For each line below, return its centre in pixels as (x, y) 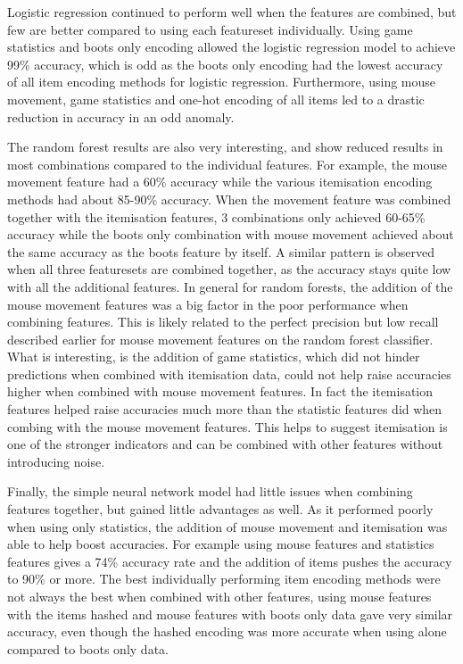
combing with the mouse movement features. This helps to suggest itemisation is (227, 426)
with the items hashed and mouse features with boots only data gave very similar (230, 614)
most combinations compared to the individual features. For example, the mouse (227, 164)
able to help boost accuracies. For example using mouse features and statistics (221, 544)
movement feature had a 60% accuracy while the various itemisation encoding (220, 182)
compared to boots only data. (88, 648)
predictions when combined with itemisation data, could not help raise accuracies (229, 373)
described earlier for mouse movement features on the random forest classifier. (220, 339)
